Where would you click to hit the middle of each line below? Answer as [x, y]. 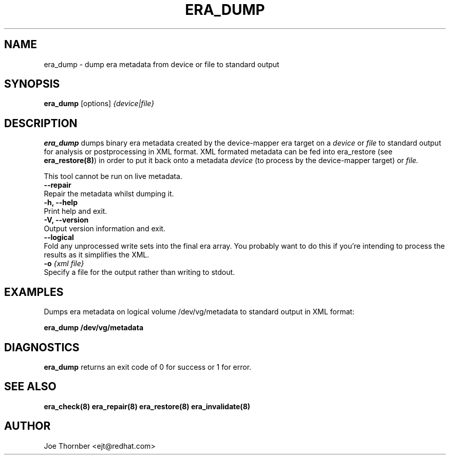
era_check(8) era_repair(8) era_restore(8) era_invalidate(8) [147, 406]
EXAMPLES [34, 292]
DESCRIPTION [41, 123]
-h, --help [61, 203]
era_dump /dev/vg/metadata [94, 328]
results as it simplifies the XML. [97, 255]
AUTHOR [27, 426]
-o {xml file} [64, 264]
